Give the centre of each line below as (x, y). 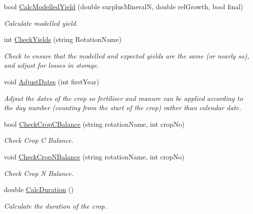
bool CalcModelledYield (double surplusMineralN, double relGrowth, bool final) (124, 6)
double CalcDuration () (39, 189)
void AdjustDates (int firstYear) (52, 81)
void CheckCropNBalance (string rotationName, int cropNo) (94, 156)
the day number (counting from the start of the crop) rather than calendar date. (123, 107)
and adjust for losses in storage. (51, 65)
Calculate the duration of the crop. (55, 205)
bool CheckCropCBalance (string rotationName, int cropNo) (94, 124)
